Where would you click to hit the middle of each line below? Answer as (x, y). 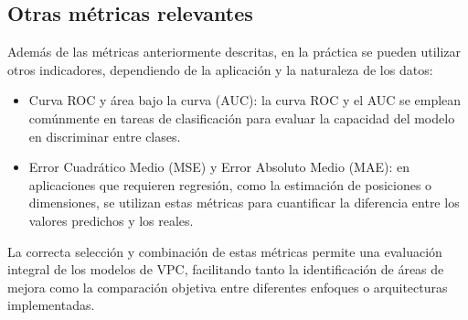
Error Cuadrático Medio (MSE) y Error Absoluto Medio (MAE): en (219, 167)
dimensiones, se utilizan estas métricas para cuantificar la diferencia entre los (244, 203)
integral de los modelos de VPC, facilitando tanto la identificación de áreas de (226, 269)
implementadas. (51, 305)
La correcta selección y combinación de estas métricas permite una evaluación (225, 251)
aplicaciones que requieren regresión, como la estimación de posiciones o (230, 184)
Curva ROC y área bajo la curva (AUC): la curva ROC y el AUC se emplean (245, 100)
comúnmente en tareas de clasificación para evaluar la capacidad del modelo (242, 117)
